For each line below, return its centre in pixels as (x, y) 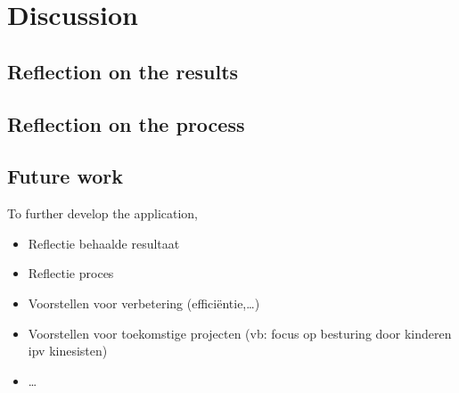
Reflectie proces (71, 273)
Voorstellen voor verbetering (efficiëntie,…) (144, 303)
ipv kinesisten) (68, 351)
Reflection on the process (126, 123)
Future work (66, 176)
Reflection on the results (123, 71)
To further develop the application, (103, 213)
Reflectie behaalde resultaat (104, 243)
